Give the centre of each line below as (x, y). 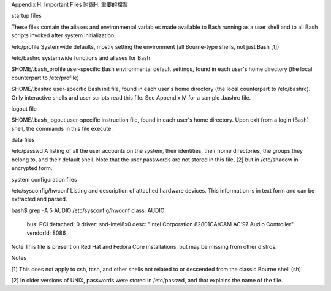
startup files (27, 16)
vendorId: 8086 (46, 233)
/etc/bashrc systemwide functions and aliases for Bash (81, 57)
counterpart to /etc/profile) (45, 78)
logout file (24, 109)
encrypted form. (32, 168)
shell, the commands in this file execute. (62, 128)
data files (23, 140)
